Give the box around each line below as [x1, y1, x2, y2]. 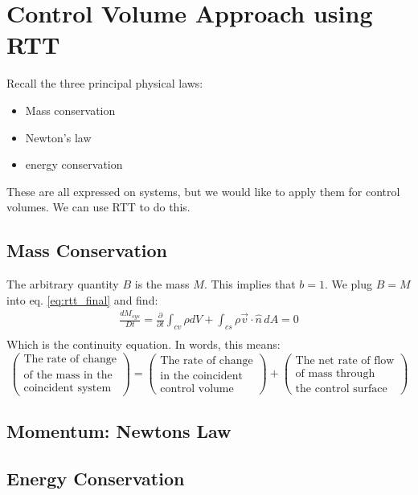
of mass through [295, 368, 375, 380]
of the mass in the [23, 369, 113, 381]
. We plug [324, 276, 373, 292]
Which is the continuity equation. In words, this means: [6, 335, 281, 352]
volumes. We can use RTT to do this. [6, 198, 191, 215]
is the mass [134, 276, 190, 292]
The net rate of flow [295, 354, 395, 366]
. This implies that [203, 276, 296, 292]
